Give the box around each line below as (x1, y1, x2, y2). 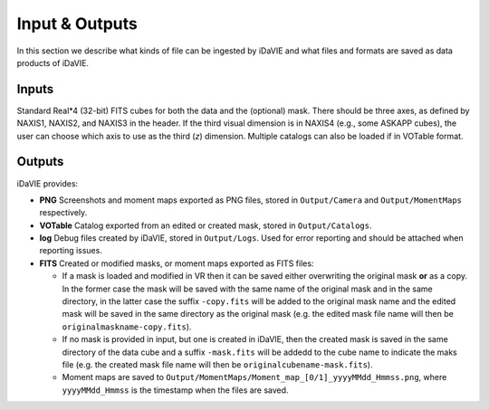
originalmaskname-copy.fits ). (62, 321, 192, 332)
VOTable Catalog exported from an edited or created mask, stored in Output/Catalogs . (39, 220, 372, 231)
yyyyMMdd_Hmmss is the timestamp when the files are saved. (62, 385, 289, 396)
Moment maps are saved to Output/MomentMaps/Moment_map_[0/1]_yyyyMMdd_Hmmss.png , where (62, 372, 447, 383)
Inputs (16, 81, 54, 97)
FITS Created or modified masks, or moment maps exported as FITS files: (39, 258, 314, 269)
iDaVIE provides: (16, 177, 79, 189)
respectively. (39, 207, 88, 218)
